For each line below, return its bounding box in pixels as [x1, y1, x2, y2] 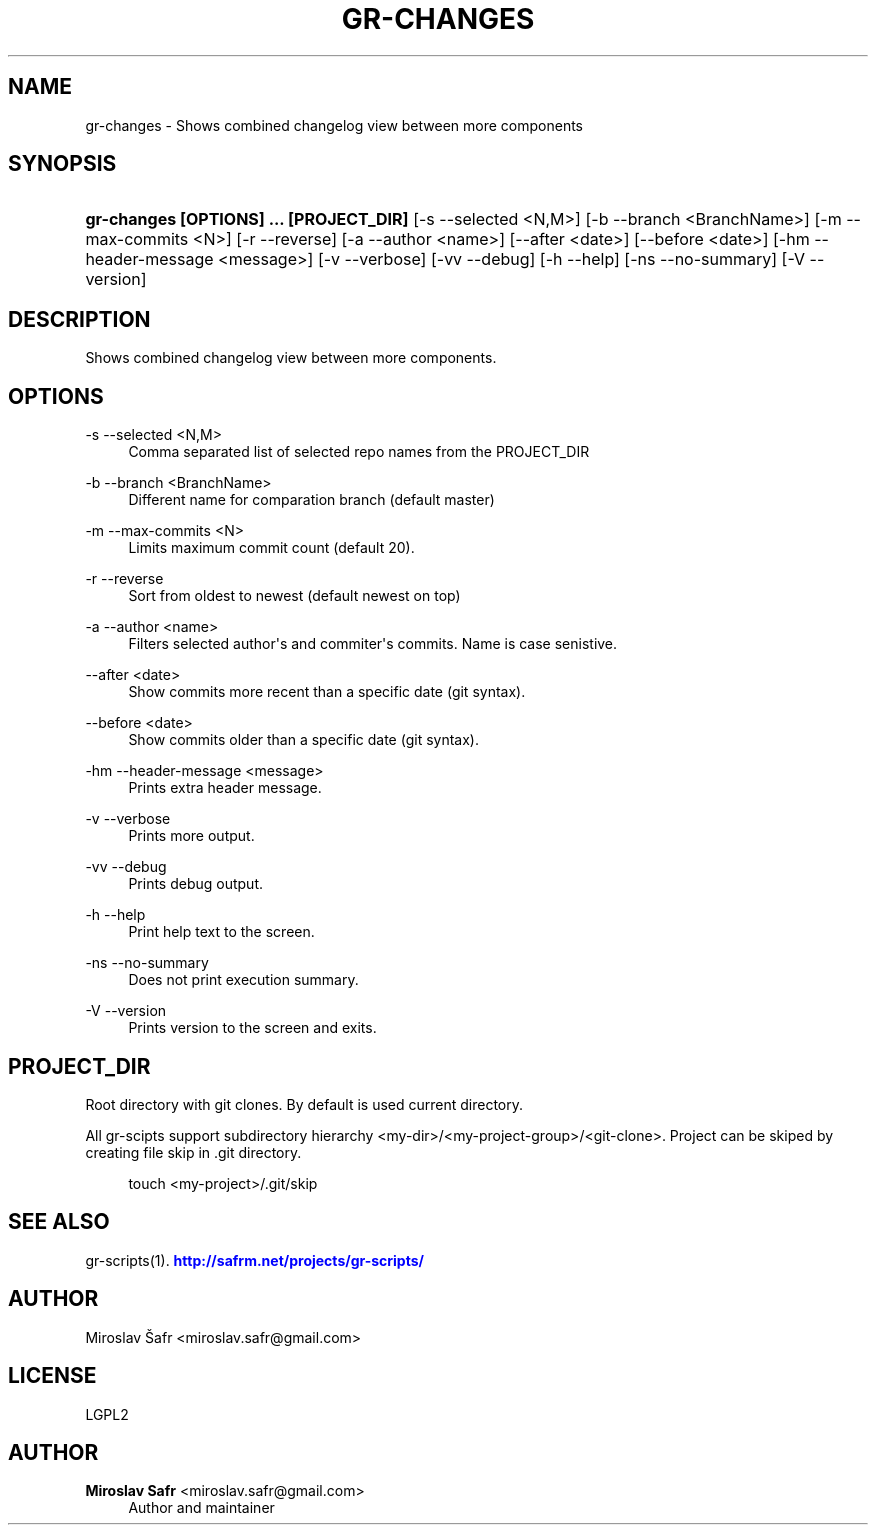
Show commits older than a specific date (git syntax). [128, 731, 479, 749]
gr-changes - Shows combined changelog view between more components [85, 116, 583, 134]
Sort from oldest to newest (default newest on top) [128, 587, 461, 605]
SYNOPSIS [8, 151, 117, 177]
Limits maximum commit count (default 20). [128, 539, 415, 557]
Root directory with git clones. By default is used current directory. [85, 1095, 524, 1113]
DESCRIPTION [8, 306, 151, 332]
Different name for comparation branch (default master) [128, 491, 495, 509]
